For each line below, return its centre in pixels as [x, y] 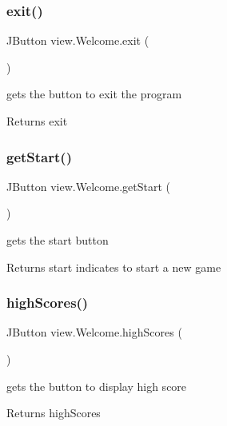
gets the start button [58, 240]
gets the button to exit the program [94, 94]
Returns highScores [54, 413]
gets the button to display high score [97, 386]
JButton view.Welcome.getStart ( [88, 186]
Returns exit [37, 121]
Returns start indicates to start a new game [114, 267]
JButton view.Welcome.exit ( [78, 40]
